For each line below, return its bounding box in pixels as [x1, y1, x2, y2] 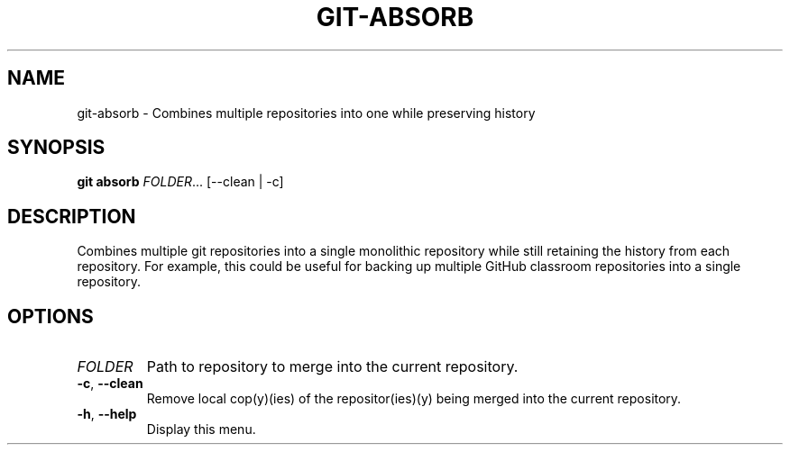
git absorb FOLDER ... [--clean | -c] [77, 174, 284, 190]
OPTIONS [7, 304, 94, 328]
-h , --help [77, 406, 137, 422]
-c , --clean [77, 375, 143, 392]
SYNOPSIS [7, 136, 106, 159]
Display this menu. [146, 421, 256, 438]
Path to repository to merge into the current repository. [146, 357, 519, 376]
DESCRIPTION [7, 204, 136, 228]
